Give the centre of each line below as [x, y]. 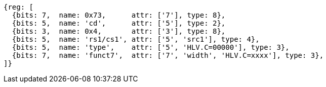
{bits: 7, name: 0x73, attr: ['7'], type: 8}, [119, 15]
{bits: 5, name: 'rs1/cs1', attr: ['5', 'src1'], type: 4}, [136, 39]
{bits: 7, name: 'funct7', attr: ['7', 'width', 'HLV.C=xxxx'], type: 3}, [168, 55]
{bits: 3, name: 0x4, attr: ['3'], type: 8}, [119, 31]
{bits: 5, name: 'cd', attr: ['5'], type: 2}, [119, 23]
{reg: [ [19, 7]
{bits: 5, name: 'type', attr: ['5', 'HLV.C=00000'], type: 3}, [151, 47]
